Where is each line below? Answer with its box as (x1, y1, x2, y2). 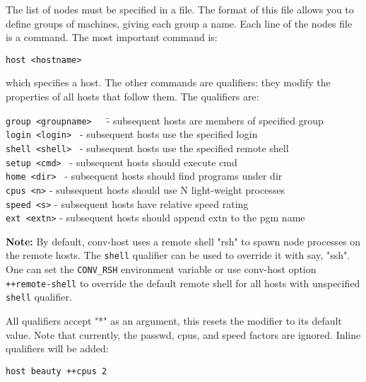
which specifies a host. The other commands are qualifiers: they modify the (6, 75, 331, 90)
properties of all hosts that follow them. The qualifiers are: (6, 89, 259, 104)
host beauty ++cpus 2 (6, 366, 107, 376)
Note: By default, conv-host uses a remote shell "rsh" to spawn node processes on (6, 233, 361, 248)
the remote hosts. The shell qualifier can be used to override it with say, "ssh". (6, 248, 350, 262)
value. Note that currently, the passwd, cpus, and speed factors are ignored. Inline (6, 327, 361, 342)
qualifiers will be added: (6, 341, 109, 356)
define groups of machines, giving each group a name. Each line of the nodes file (6, 16, 353, 30)
